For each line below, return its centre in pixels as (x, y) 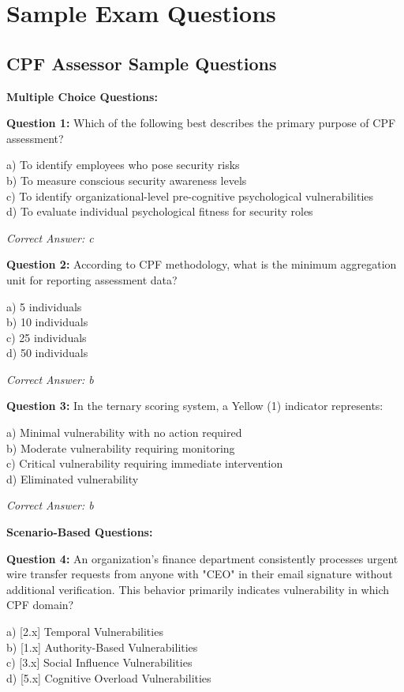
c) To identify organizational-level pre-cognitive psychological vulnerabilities (190, 196)
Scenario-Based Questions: (80, 532)
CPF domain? (40, 605)
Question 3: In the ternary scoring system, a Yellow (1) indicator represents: (195, 406)
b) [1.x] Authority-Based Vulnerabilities (102, 647)
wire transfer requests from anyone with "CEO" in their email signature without (200, 574)
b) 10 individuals (47, 322)
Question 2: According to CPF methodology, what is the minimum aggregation (202, 264)
